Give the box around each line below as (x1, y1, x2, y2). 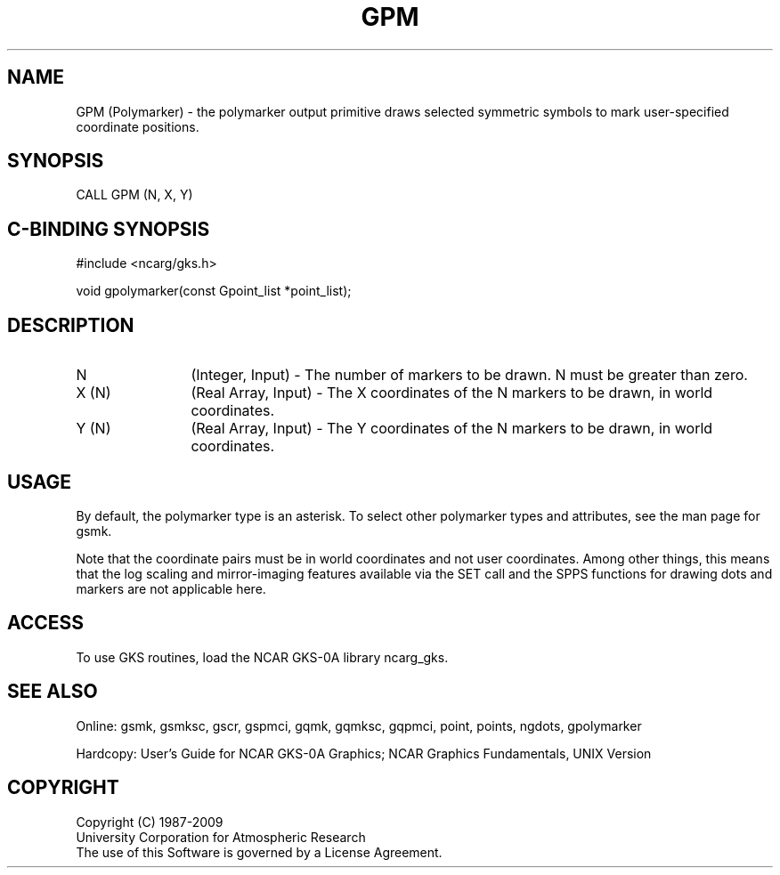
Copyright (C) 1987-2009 (76, 814, 223, 830)
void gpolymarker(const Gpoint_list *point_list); (76, 283, 352, 299)
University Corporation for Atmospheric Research (76, 829, 366, 845)
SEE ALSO (7, 680, 98, 703)
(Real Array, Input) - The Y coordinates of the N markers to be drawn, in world (191, 419, 713, 438)
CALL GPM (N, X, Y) (76, 187, 193, 203)
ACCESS (7, 612, 85, 635)
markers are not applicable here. (76, 580, 266, 596)
